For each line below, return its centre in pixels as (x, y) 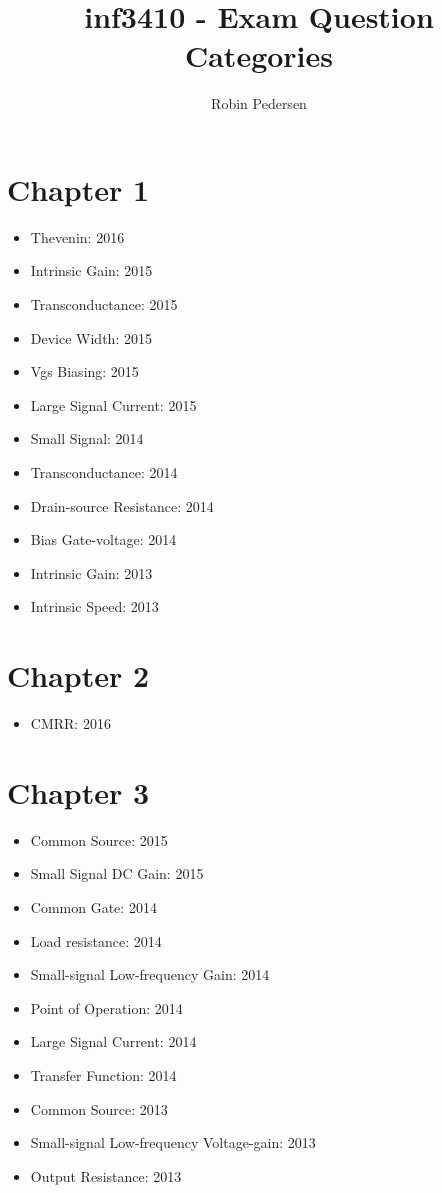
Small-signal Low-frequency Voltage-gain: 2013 (173, 1142)
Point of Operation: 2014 (106, 1007)
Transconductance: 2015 (104, 304)
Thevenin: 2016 (77, 236)
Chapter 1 (78, 188)
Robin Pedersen (259, 103)
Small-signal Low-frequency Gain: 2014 (150, 974)
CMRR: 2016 (70, 723)
